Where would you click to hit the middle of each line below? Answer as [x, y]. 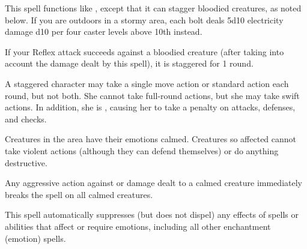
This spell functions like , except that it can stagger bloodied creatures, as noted [153, 8]
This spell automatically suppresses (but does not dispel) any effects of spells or [152, 214]
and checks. [26, 118]
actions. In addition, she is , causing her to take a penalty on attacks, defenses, [150, 107]
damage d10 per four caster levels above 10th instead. [104, 31]
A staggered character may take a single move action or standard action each [147, 83]
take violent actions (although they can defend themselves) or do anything [142, 150]
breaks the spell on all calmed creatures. [79, 194]
